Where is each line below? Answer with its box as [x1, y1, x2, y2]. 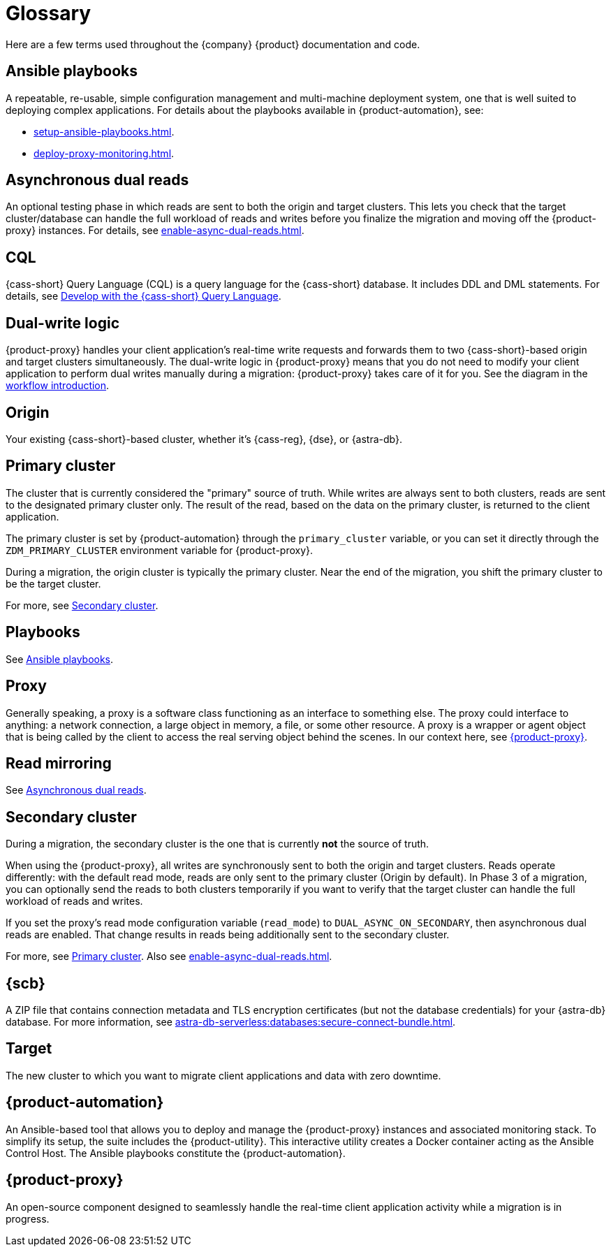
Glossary [6, 1, 91, 25]
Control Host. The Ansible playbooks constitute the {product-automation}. [6, 1147, 346, 1159]
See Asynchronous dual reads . [6, 784, 147, 796]
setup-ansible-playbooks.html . [34, 125, 175, 138]
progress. [6, 1212, 50, 1225]
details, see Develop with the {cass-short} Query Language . [6, 290, 281, 303]
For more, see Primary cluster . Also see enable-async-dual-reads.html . [6, 950, 332, 963]
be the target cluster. [6, 577, 101, 590]
